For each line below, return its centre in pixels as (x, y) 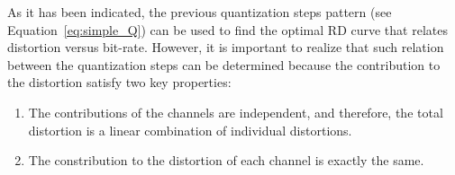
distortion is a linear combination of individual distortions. (190, 130)
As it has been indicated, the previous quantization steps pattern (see (200, 12)
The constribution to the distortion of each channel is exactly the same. (226, 160)
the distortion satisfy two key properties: (119, 82)
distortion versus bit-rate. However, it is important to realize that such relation (226, 47)
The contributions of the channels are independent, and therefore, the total (236, 112)
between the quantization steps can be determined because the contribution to (224, 64)
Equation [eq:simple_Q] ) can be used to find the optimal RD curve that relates (227, 29)
